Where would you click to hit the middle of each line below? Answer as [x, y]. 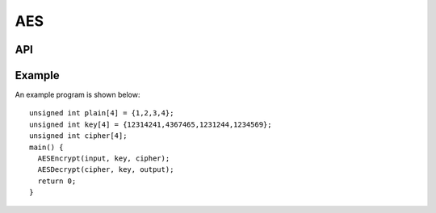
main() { [46, 147]
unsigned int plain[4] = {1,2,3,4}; [102, 113]
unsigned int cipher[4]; [78, 136]
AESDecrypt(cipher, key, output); [106, 170]
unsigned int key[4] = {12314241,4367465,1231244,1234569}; [151, 124]
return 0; [57, 181]
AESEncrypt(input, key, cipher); [104, 159]
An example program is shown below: [78, 95]
